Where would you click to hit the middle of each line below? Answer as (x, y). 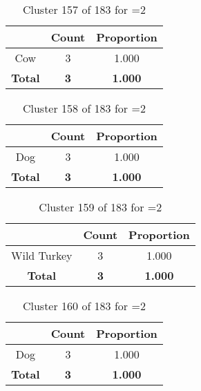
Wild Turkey (42, 255)
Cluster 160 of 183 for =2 (84, 306)
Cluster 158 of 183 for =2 (84, 108)
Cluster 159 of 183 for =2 (100, 207)
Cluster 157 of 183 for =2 (84, 9)
